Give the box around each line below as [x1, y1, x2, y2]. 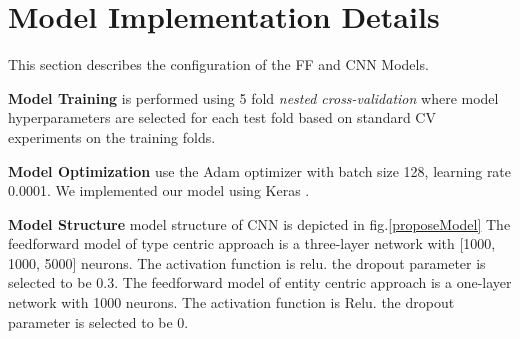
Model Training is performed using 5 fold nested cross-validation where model [8, 87, 499, 108]
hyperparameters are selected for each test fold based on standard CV [8, 107, 436, 128]
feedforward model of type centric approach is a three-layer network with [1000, [8, 233, 496, 254]
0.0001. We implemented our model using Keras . [8, 180, 310, 201]
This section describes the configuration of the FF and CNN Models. [8, 54, 429, 75]
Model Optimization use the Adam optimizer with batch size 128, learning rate [8, 160, 512, 181]
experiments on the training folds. [8, 126, 216, 147]
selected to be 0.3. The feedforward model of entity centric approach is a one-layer [8, 272, 512, 293]
